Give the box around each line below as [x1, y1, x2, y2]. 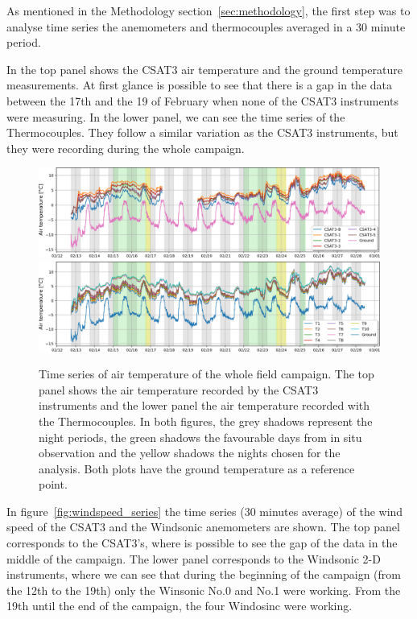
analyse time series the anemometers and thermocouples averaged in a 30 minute [6, 18, 406, 35]
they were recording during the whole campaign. [6, 139, 245, 156]
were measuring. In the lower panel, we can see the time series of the [6, 108, 345, 125]
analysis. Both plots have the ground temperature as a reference [39, 460, 355, 477]
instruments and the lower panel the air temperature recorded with [39, 397, 370, 414]
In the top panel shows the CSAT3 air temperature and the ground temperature [6, 60, 403, 77]
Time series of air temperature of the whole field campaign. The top [39, 365, 374, 382]
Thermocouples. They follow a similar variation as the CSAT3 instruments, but [6, 124, 398, 141]
